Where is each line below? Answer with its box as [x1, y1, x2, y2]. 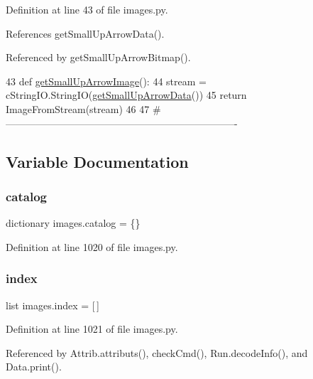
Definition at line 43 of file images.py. [6, 2, 168, 16]
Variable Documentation [6, 150, 189, 172]
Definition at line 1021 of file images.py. [6, 321, 178, 336]
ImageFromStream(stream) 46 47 [6, 101, 150, 116]
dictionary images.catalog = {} [6, 215, 141, 230]
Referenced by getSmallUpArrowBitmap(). [6, 50, 191, 65]
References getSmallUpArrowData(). [6, 26, 165, 41]
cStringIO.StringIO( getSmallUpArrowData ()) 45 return [6, 87, 247, 102]
